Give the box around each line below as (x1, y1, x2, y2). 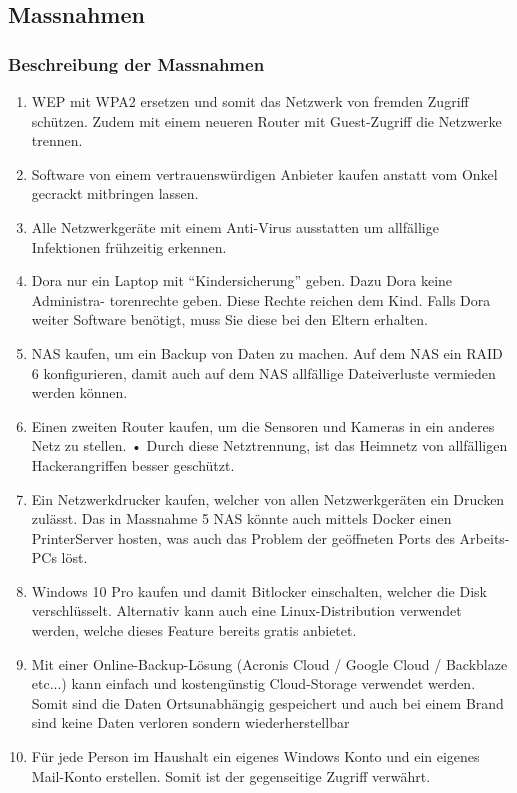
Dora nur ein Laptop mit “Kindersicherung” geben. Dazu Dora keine (31, 270, 453, 291)
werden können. (31, 382, 128, 403)
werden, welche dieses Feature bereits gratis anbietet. (31, 620, 357, 641)
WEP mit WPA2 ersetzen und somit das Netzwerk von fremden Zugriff (31, 91, 469, 111)
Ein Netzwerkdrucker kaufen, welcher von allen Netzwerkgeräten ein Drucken (31, 488, 505, 509)
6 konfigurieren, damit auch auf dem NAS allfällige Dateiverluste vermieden (31, 362, 496, 383)
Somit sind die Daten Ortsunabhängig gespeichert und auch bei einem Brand (31, 692, 504, 713)
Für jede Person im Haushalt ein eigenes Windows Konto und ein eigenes (31, 746, 480, 767)
